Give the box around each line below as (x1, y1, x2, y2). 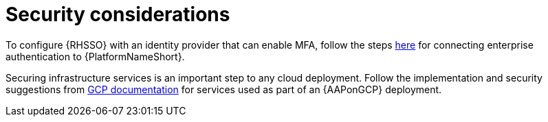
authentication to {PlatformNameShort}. (6, 50, 185, 62)
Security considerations (6, 3, 230, 26)
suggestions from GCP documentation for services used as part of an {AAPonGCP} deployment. (6, 83, 442, 95)
